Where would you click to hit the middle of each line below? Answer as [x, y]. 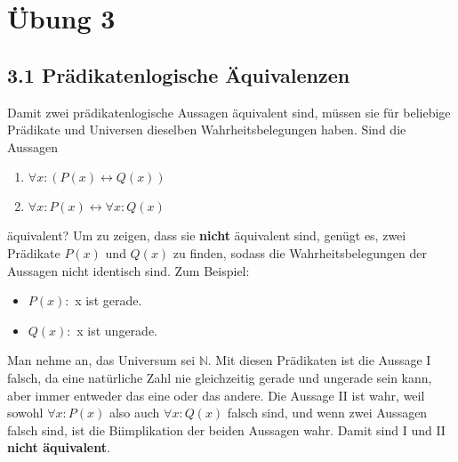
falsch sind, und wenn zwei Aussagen [327, 413]
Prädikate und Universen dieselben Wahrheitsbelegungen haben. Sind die [207, 130]
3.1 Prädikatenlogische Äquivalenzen [179, 74]
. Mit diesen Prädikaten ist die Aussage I [319, 360]
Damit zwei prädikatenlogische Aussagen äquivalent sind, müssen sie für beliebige [229, 112]
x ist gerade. [108, 300]
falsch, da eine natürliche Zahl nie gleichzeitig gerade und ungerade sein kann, [220, 377]
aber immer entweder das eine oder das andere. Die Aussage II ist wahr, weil [216, 395]
